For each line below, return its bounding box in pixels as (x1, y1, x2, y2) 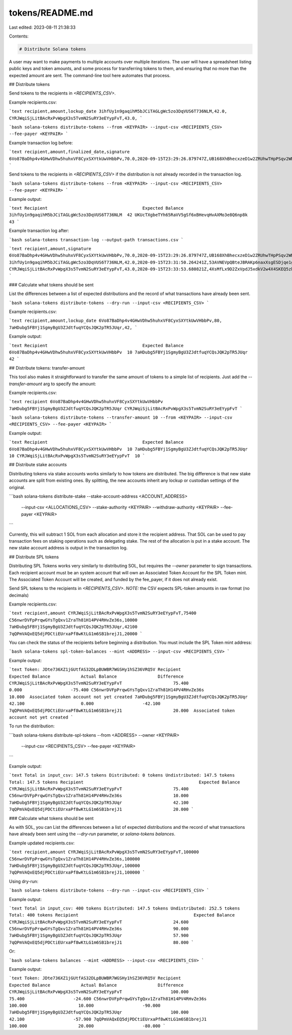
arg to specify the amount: (43, 381, 96, 387)
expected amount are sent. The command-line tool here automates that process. (9, 72, 171, 78)
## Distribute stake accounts (9, 462, 67, 468)
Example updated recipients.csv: (9, 840, 75, 846)
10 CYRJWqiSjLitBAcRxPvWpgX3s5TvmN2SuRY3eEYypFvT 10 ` (9, 453, 146, 459)
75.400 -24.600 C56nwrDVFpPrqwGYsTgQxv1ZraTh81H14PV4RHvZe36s (9, 996, 207, 1001)
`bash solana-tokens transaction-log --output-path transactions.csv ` (9, 237, 184, 242)
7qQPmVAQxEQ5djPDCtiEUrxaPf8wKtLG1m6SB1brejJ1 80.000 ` (9, 939, 194, 945)
